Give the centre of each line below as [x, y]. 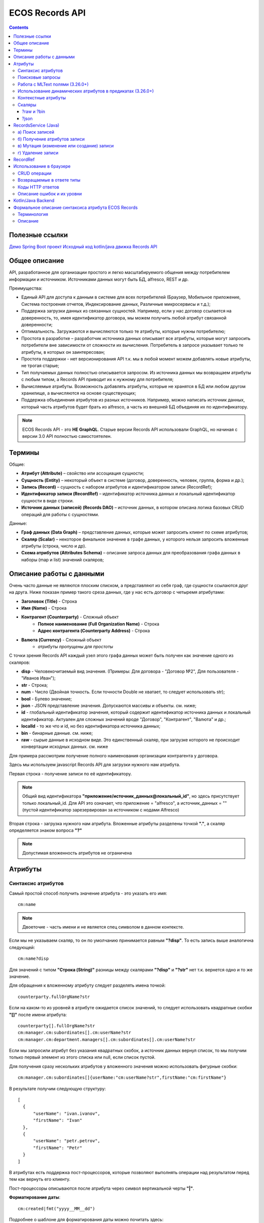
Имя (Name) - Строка [44, 608]
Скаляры [27, 105]
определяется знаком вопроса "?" [45, 830]
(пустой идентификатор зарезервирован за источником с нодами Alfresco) [101, 810]
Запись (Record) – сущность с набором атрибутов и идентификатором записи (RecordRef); [117, 487]
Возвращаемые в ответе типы [49, 180]
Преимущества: [26, 288]
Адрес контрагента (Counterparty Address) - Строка [94, 631]
